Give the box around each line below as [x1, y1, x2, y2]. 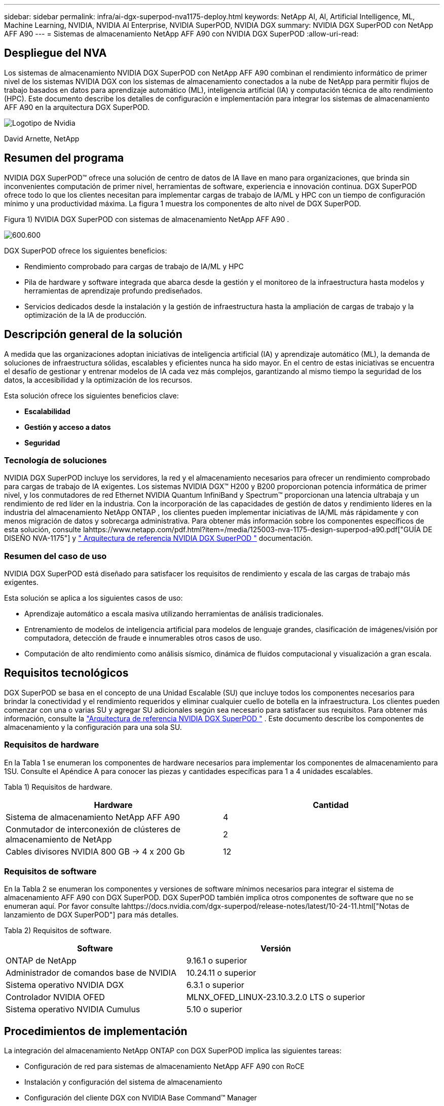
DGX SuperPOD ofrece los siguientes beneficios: [4, 246, 167, 255]
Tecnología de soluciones [4, 455, 107, 465]
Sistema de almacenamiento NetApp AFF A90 [6, 812, 180, 822]
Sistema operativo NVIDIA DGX [6, 980, 124, 990]
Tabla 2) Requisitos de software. [4, 926, 112, 935]
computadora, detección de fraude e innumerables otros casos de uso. [24, 634, 262, 643]
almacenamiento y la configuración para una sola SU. [4, 722, 182, 731]
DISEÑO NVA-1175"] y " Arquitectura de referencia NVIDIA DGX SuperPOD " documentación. [4, 534, 313, 543]
